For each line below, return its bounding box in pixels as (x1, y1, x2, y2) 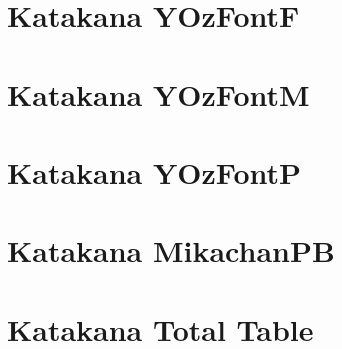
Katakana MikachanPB (7, 230, 335, 271)
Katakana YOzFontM (7, 73, 310, 114)
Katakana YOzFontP (7, 151, 302, 192)
